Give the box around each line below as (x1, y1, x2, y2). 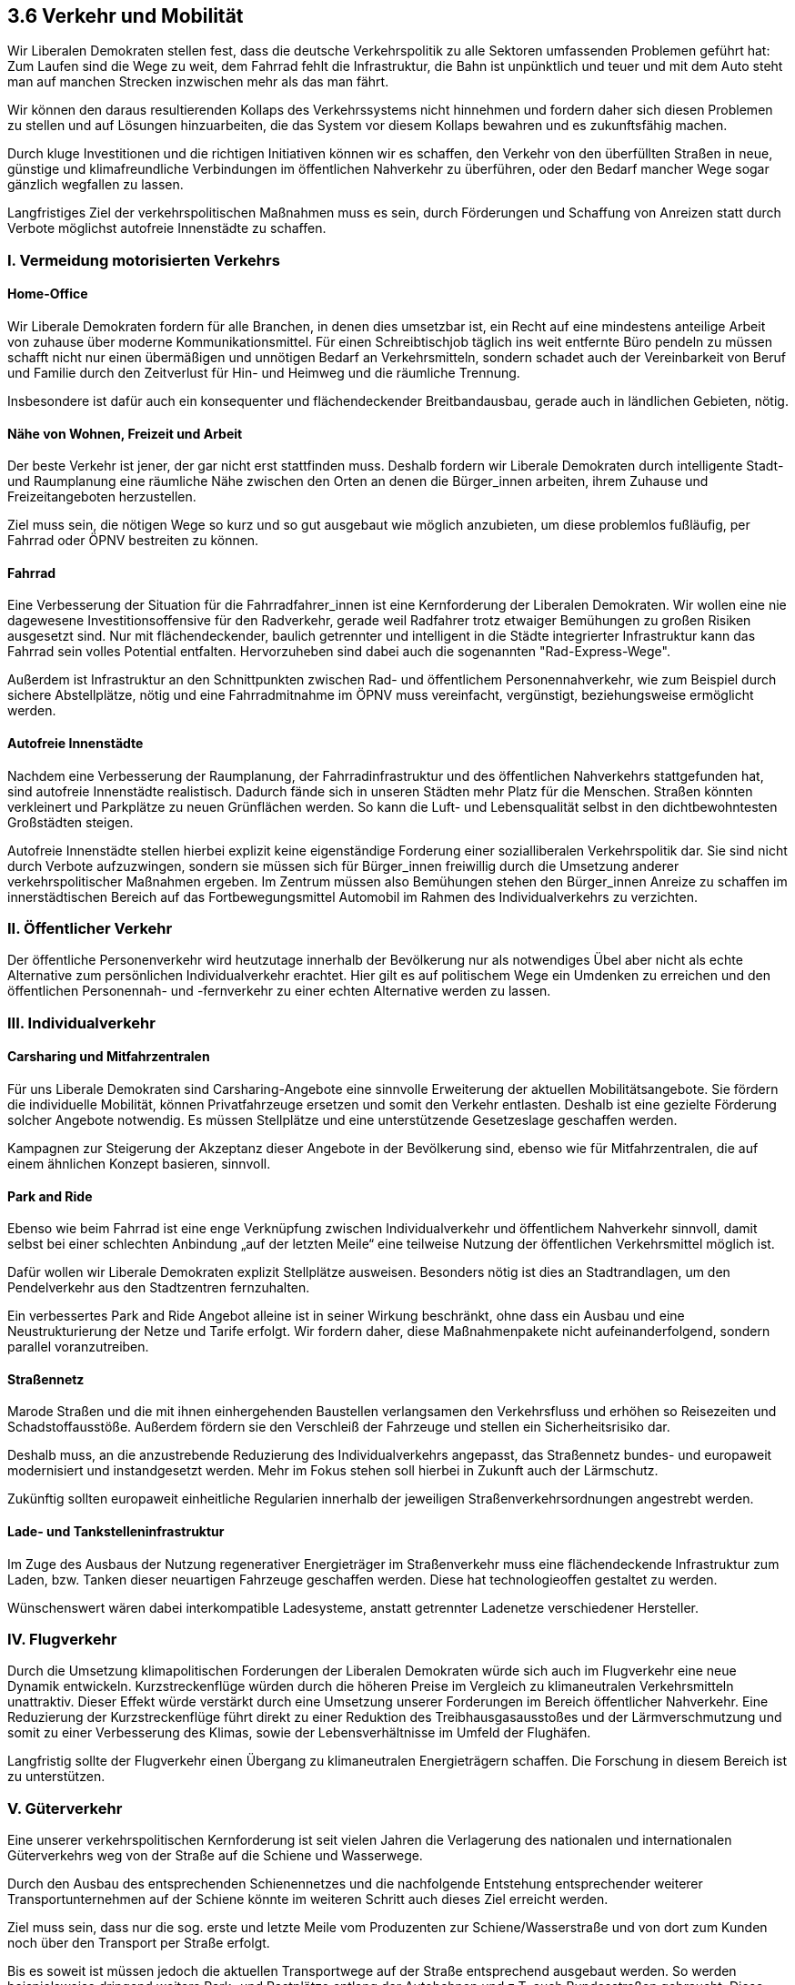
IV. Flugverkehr (7, 1630, 117, 1649)
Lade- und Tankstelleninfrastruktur (7, 1524, 225, 1540)
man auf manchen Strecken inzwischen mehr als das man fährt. (7, 74, 389, 90)
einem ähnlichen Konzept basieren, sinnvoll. (7, 1156, 271, 1172)
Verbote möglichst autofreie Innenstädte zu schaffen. (7, 220, 327, 237)
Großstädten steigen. (7, 814, 134, 830)
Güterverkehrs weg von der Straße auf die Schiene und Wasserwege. (7, 1848, 423, 1864)
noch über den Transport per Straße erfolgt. (7, 1935, 270, 1951)
